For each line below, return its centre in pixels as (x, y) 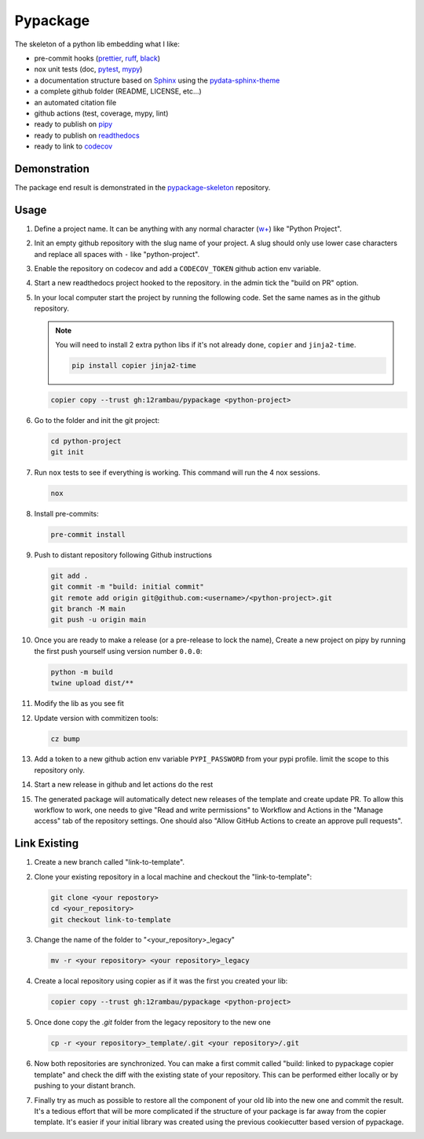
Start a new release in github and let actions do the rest (124, 784)
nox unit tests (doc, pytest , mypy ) (88, 69)
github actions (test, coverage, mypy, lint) (101, 113)
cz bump (65, 739)
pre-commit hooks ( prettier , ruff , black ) (97, 58)
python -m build (82, 672)
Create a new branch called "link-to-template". (109, 862)
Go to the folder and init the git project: (97, 420)
